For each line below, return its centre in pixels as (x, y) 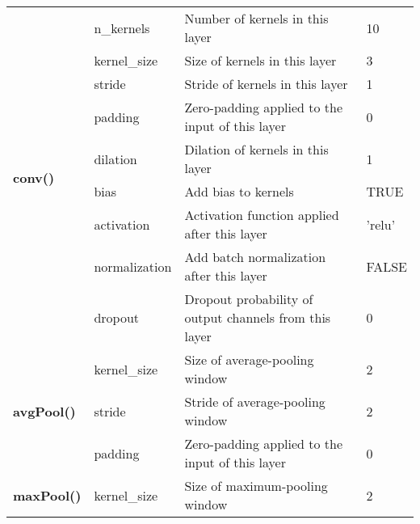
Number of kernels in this (256, 18)
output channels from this (258, 317)
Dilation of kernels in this (256, 149)
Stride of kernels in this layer (266, 84)
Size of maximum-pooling (256, 486)
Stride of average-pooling (255, 401)
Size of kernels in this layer (260, 60)
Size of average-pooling (249, 359)
